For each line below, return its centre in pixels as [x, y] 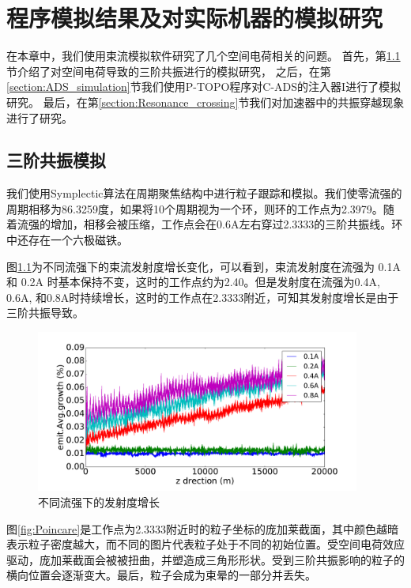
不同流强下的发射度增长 [99, 502]
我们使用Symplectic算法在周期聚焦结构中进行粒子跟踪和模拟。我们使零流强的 [204, 193]
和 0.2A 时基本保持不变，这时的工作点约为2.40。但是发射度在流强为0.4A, [193, 282]
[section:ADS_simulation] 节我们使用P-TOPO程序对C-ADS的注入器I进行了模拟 [204, 87]
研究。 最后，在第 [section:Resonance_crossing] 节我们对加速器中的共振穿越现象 [205, 102]
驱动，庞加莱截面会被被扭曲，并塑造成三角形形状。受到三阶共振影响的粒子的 [205, 559]
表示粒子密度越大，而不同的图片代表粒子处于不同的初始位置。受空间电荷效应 [205, 544]
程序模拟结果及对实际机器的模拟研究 [195, 18]
